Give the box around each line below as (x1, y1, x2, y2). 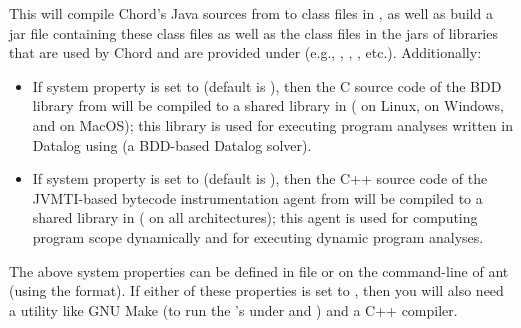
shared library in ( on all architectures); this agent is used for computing (32, 207, 478, 228)
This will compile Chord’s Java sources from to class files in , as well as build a (9, 3, 493, 23)
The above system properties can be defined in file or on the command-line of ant (9, 260, 509, 281)
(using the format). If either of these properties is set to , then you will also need (9, 280, 504, 301)
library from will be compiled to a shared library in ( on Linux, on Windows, (32, 95, 504, 116)
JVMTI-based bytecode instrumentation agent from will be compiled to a (32, 187, 483, 208)
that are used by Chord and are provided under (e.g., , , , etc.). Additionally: (9, 42, 482, 63)
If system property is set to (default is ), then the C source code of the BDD (32, 75, 502, 96)
